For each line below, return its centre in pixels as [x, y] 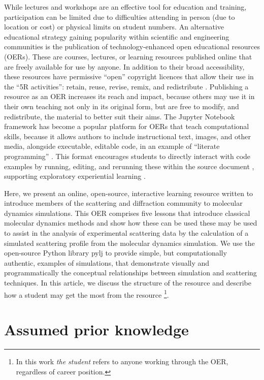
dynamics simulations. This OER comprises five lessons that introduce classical [127, 213]
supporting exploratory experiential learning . [75, 176]
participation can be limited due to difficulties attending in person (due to [120, 17]
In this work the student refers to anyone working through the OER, [122, 361]
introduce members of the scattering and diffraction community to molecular [123, 203]
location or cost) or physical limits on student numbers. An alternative [114, 27]
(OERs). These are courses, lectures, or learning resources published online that [128, 56]
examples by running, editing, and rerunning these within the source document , [129, 166]
